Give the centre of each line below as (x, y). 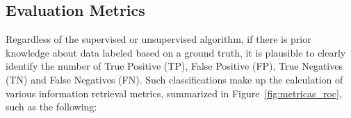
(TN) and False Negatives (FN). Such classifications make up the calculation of (174, 79)
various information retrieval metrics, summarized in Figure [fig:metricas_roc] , (174, 93)
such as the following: (51, 107)
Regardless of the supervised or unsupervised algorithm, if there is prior (158, 39)
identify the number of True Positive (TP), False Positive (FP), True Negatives (174, 66)
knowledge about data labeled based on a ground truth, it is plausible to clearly (176, 52)
